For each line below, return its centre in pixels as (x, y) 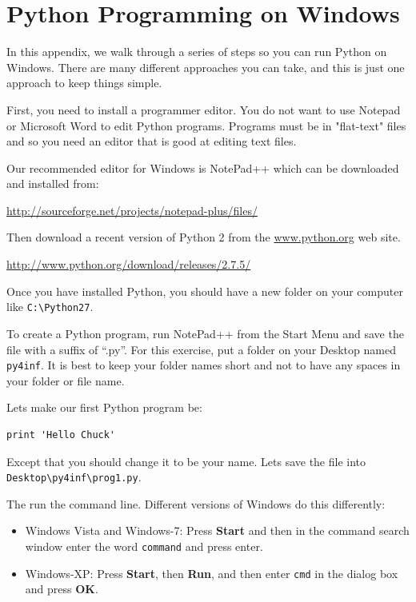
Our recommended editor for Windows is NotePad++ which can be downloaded (203, 167)
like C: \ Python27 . (50, 307)
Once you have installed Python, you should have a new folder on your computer (205, 291)
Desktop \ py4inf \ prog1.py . (74, 477)
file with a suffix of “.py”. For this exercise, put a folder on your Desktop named (201, 349)
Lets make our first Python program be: (104, 407)
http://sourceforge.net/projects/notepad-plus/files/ (132, 210)
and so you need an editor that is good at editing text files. (152, 141)
